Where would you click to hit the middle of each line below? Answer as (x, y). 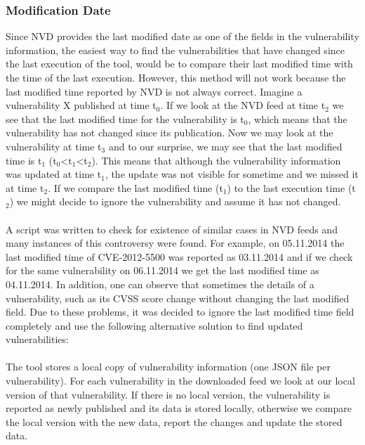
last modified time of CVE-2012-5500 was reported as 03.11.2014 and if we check (179, 256)
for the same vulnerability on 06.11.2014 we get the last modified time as (162, 270)
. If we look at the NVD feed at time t (243, 105)
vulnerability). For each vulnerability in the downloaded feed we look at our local (180, 381)
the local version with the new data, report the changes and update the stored (174, 421)
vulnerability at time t (54, 146)
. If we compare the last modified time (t (135, 187)
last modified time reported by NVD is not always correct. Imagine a (154, 91)
